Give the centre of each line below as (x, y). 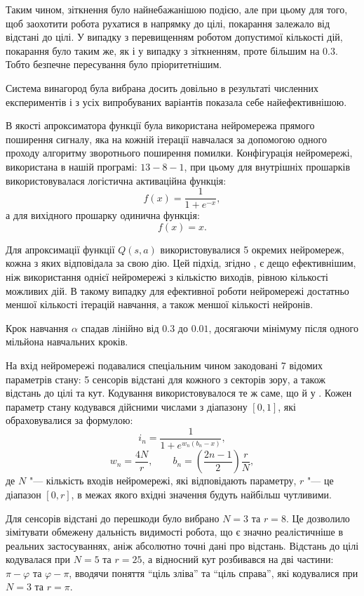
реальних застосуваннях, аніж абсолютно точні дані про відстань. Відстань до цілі (182, 545)
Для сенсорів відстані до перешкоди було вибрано (113, 518)
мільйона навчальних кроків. (67, 342)
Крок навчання (37, 327)
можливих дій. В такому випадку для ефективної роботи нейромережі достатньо (177, 290)
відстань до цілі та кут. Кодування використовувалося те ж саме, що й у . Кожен (179, 393)
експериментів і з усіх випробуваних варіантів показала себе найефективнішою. (176, 101)
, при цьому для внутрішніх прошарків (267, 166)
